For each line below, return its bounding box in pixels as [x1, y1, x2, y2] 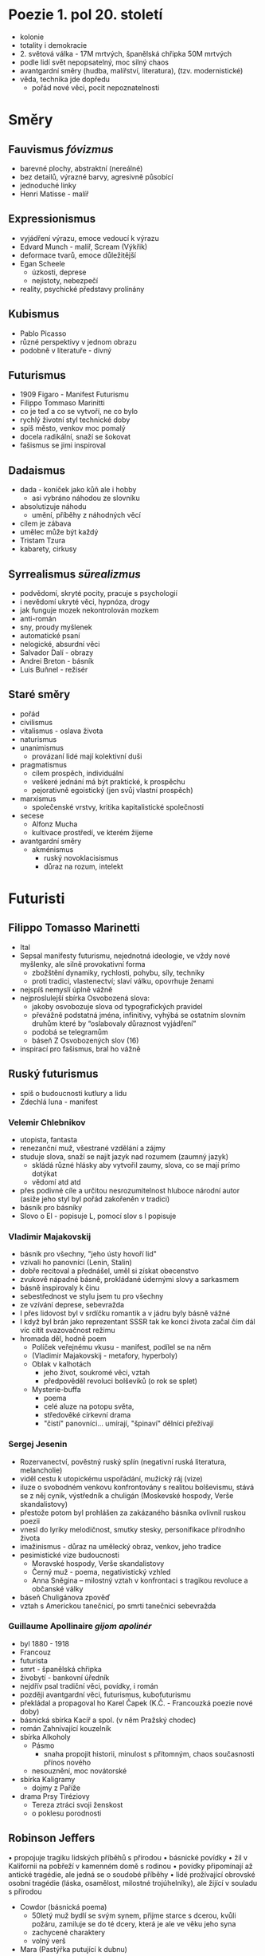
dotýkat [31, 1169, 57, 1178]
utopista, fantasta [19, 1134, 78, 1144]
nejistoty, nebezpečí [31, 275, 98, 285]
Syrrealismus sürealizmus [8, 567, 142, 581]
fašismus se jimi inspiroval [19, 440, 106, 450]
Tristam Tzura [19, 536, 66, 546]
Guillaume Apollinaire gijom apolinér [8, 1621, 152, 1632]
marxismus [19, 794, 57, 803]
